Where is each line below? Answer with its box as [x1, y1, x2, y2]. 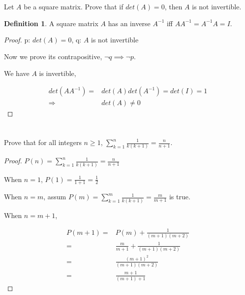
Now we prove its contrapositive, [4, 51, 102, 61]
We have [4, 68, 30, 78]
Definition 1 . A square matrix [4, 18, 98, 28]
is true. [169, 191, 190, 202]
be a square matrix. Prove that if [24, 1, 123, 12]
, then [164, 1, 183, 12]
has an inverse [108, 18, 151, 28]
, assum [43, 191, 66, 202]
